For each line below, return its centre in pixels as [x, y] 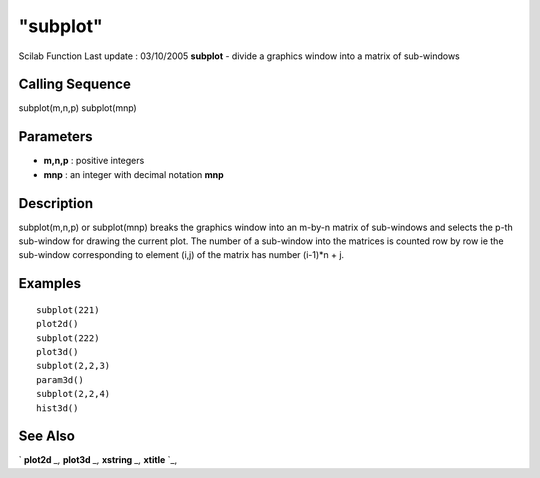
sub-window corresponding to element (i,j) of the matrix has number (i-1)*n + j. [181, 255]
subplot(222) [68, 338]
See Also [46, 436]
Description [56, 203]
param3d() [60, 379]
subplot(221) [68, 309]
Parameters [55, 136]
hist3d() [57, 408]
